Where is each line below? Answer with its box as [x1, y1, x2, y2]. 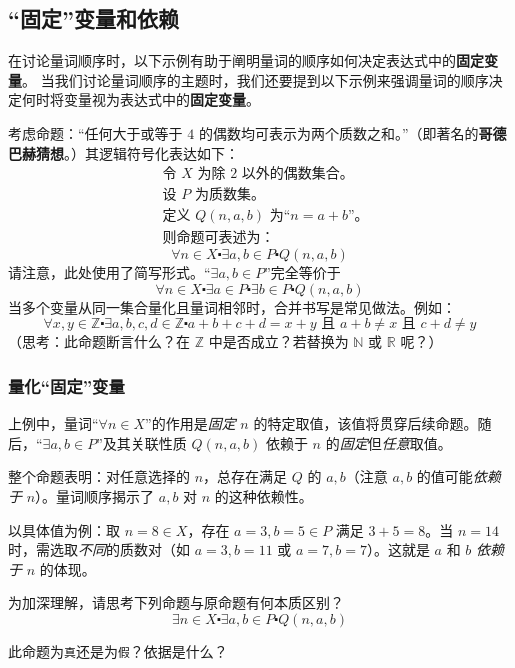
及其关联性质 [102, 432, 187, 453]
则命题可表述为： [162, 231, 275, 246]
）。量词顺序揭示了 [35, 486, 155, 507]
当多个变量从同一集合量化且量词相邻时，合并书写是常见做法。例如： [8, 296, 456, 317]
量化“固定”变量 [8, 374, 125, 398]
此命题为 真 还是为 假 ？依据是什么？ [8, 641, 228, 662]
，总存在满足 [203, 466, 288, 487]
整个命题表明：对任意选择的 [8, 466, 190, 487]
